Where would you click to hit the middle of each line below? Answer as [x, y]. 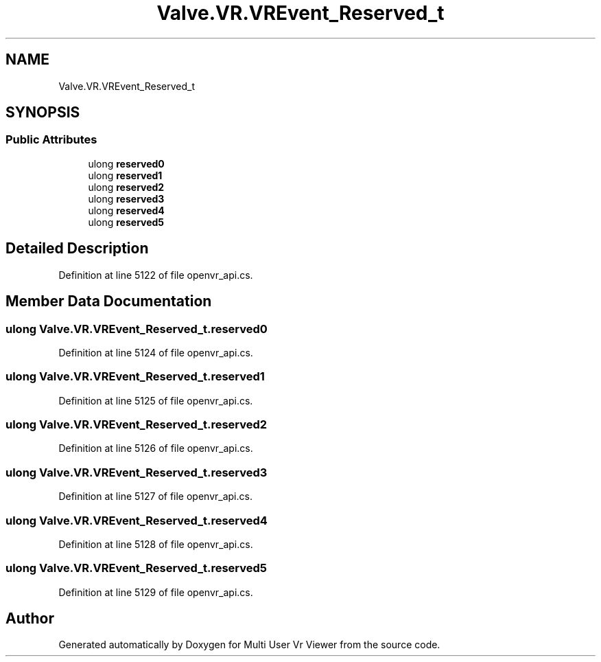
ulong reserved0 [126, 163]
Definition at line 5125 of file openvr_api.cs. [156, 400]
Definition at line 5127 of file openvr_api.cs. [155, 496]
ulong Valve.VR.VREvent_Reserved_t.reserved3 [137, 472]
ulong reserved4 [126, 210]
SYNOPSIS [43, 113]
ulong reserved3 [126, 198]
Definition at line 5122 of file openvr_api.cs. [156, 275]
